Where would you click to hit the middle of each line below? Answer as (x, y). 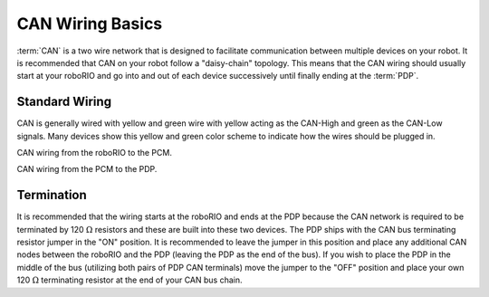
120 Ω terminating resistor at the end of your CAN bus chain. (130, 280)
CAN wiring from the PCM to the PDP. (87, 169)
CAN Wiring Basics (90, 24)
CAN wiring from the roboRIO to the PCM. (94, 153)
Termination (52, 195)
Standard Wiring (64, 102)
